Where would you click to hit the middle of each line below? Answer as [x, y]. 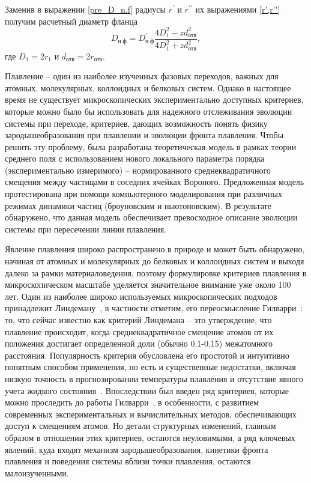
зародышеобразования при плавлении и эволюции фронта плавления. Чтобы [144, 135]
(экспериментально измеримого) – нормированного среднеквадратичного [138, 170]
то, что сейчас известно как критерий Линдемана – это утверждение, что [138, 320]
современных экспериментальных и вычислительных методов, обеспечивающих [151, 414]
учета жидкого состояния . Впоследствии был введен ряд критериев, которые [147, 390]
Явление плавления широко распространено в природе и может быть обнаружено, [155, 249]
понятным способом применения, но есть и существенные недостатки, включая [150, 367]
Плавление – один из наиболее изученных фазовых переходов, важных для [142, 76]
